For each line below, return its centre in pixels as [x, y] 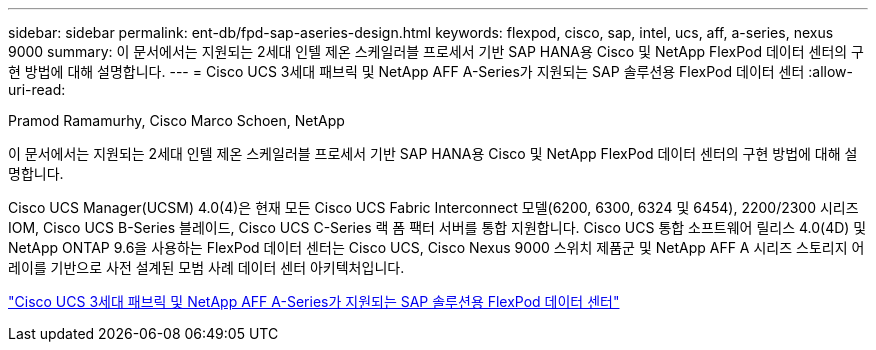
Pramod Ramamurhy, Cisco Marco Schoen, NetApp [176, 120]
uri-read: [37, 89]
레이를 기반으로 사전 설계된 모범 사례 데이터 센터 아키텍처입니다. [206, 267]
